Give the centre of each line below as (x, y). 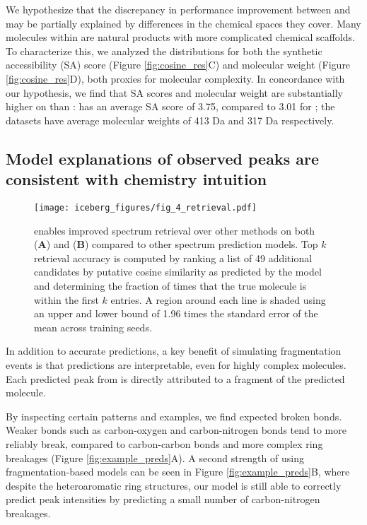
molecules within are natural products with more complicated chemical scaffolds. (180, 37)
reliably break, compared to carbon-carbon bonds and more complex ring (164, 443)
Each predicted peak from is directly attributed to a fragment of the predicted (175, 378)
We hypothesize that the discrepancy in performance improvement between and (178, 9)
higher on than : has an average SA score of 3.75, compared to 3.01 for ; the (170, 106)
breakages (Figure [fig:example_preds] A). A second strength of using (155, 458)
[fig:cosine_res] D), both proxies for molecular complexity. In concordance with (175, 78)
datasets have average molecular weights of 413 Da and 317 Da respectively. (170, 120)
